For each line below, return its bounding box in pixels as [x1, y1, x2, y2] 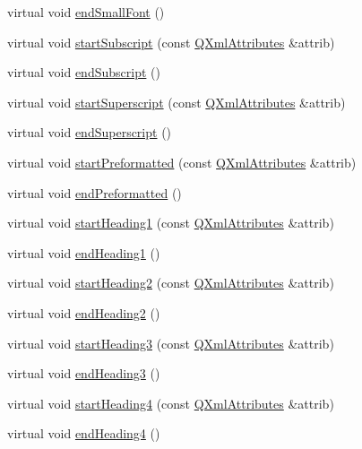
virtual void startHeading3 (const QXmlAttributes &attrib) [7, 333, 334, 352]
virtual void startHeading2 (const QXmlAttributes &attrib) [7, 273, 334, 292]
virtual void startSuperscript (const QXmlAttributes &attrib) [7, 92, 346, 111]
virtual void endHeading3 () [7, 364, 160, 383]
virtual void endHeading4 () [7, 424, 160, 443]
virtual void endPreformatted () [7, 183, 182, 202]
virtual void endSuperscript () [7, 123, 172, 142]
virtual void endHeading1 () [7, 243, 160, 262]
